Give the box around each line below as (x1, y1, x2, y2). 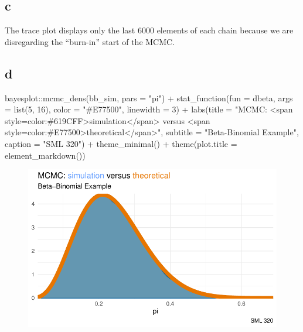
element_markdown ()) (5, 149, 86, 161)
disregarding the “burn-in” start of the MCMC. (5, 35, 175, 47)
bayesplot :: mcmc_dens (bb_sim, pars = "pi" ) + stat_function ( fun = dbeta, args (5, 91, 293, 104)
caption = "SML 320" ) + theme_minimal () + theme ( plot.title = (5, 137, 237, 149)
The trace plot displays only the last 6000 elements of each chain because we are (5, 24, 294, 36)
